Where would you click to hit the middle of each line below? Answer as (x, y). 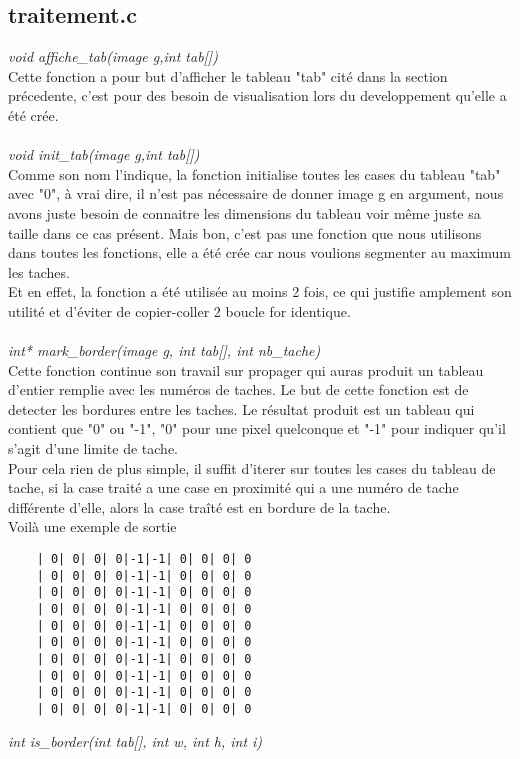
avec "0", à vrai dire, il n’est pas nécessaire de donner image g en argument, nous (256, 193)
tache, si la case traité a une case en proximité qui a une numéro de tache (233, 487)
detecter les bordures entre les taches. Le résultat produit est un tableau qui (241, 408)
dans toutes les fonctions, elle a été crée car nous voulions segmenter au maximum (260, 252)
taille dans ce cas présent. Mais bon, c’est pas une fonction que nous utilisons (245, 232)
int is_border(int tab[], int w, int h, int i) (135, 740)
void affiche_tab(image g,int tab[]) (113, 56)
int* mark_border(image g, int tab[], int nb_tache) (164, 350)
